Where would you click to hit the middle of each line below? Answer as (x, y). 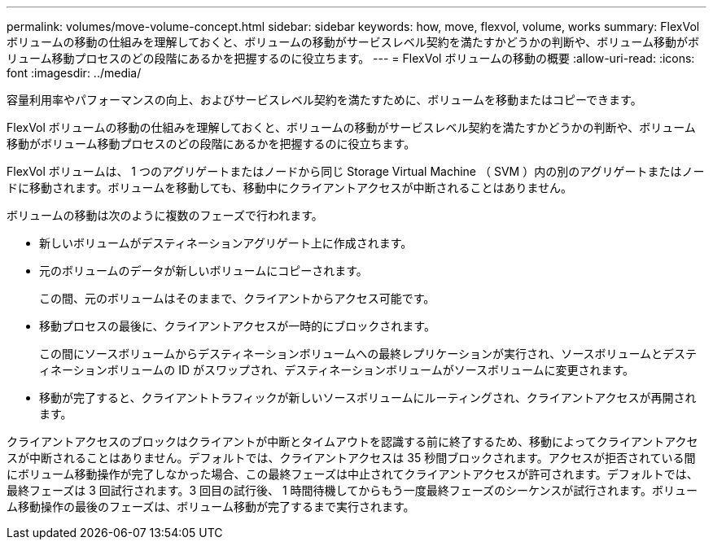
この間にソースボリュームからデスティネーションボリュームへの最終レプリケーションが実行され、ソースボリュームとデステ (368, 354)
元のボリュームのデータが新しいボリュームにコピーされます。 (203, 271)
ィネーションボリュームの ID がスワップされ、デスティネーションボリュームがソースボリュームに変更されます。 (337, 370)
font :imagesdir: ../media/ (74, 73)
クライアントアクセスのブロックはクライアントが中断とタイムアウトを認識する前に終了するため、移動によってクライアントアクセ (352, 441)
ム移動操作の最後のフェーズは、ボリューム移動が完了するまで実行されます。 (211, 507)
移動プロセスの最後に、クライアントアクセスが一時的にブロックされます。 (237, 326)
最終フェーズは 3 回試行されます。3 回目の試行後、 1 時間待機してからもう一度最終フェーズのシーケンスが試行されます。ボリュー (352, 490)
